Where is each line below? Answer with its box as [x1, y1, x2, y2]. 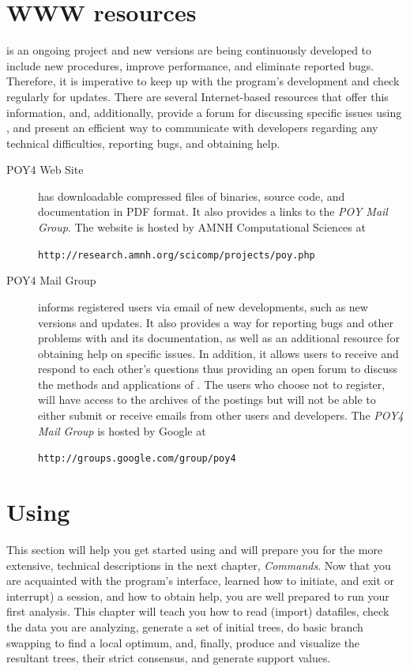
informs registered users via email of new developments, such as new [38, 298, 368, 315]
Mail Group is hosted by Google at [38, 422, 206, 439]
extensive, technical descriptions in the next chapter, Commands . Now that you [6, 556, 391, 573]
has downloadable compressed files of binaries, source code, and [38, 187, 345, 204]
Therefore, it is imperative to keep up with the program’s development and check [6, 73, 400, 89]
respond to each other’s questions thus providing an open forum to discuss [38, 360, 398, 377]
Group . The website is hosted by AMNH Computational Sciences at [38, 219, 366, 236]
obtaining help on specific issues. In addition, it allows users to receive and [38, 345, 399, 361]
